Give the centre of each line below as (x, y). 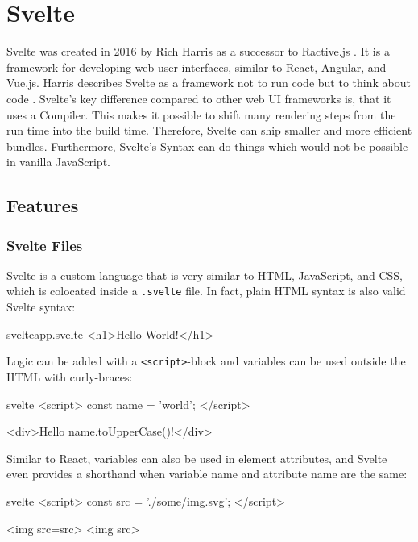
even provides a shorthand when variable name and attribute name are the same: (207, 474)
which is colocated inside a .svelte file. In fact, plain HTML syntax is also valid (206, 291)
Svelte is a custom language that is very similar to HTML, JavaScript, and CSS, (205, 275)
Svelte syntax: (41, 307)
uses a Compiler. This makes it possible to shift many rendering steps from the (201, 114)
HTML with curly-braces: (70, 376)
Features (43, 205)
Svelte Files (45, 245)
